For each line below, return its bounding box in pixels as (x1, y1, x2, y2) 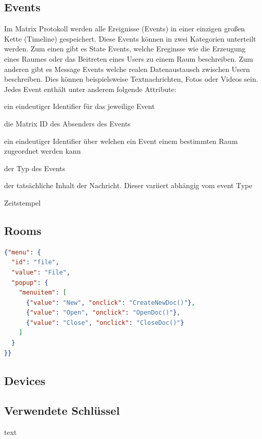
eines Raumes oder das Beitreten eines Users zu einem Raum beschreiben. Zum (4, 53, 253, 64)
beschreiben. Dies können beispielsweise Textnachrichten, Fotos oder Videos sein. (4, 74, 258, 84)
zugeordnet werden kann (4, 145, 81, 156)
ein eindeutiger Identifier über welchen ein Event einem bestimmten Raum (4, 135, 238, 146)
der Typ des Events (4, 162, 65, 173)
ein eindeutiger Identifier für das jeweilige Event (4, 101, 155, 112)
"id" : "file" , (11, 259, 59, 266)
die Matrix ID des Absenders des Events (4, 118, 131, 129)
